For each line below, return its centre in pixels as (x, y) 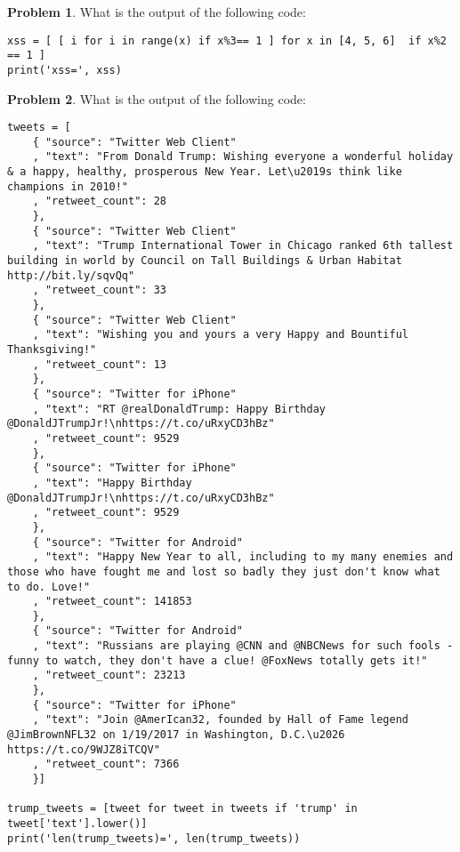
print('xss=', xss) (65, 70)
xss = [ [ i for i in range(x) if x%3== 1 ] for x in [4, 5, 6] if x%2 (227, 40)
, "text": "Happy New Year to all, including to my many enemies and (243, 557)
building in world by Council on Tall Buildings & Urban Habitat (205, 261)
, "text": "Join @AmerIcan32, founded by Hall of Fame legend (221, 720)
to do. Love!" (49, 587)
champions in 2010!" (68, 186)
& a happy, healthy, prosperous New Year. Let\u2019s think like (205, 172)
